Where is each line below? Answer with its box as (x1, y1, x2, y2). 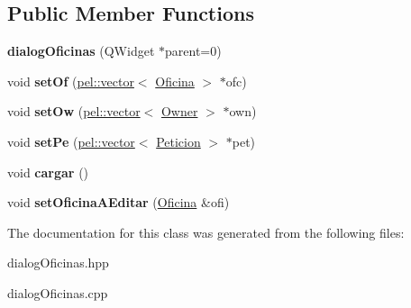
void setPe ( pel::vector (7, 131, 135, 150)
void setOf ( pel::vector (7, 71, 134, 90)
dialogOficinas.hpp (7, 253, 109, 272)
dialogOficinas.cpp (7, 283, 108, 302)
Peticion (156, 131, 201, 150)
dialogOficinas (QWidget (7, 41, 155, 60)
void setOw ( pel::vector (7, 102, 141, 121)
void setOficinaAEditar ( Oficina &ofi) (7, 193, 230, 212)
